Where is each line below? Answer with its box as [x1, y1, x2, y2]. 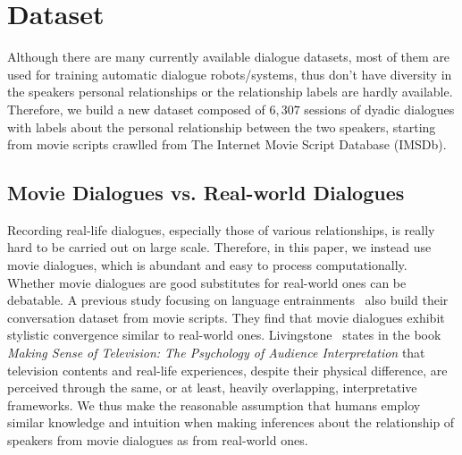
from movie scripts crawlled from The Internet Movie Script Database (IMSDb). [7, 135, 447, 154]
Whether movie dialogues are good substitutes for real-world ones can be [7, 273, 407, 291]
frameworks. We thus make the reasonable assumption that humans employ [7, 395, 421, 414]
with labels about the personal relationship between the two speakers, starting [7, 117, 436, 136]
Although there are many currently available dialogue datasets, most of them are [7, 47, 450, 66]
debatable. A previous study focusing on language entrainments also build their [7, 291, 449, 309]
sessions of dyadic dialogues [304, 99, 455, 118]
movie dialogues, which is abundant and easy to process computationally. [7, 256, 407, 274]
